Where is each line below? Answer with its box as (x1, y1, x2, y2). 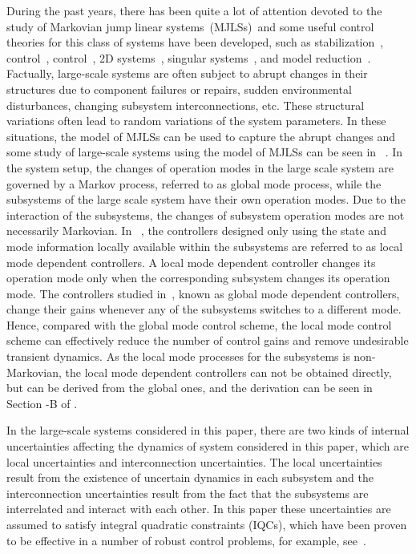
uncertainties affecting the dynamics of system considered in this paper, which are (6, 438, 409, 455)
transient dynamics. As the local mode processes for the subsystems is (6, 348, 350, 365)
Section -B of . (6, 394, 78, 411)
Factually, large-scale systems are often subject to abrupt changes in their (6, 65, 368, 82)
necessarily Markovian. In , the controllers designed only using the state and (6, 222, 386, 239)
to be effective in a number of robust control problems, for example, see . (6, 532, 366, 548)
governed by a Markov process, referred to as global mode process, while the (6, 175, 382, 192)
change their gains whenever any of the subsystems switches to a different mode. (6, 301, 402, 317)
